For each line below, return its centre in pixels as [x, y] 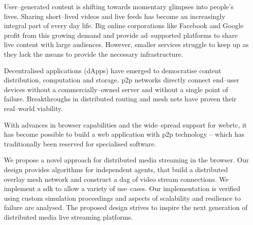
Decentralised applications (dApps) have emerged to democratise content [113, 70]
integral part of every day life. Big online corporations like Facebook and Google [124, 25]
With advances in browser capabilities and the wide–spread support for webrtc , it [126, 124]
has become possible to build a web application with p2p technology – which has [124, 134]
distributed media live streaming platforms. [69, 217]
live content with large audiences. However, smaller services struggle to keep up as [126, 44]
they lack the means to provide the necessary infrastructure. [93, 54]
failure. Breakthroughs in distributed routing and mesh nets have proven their [120, 99]
